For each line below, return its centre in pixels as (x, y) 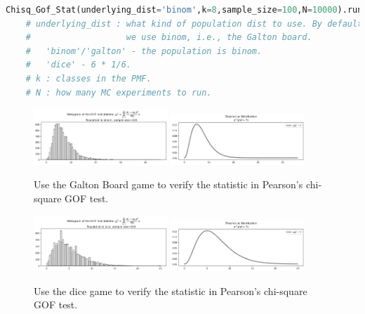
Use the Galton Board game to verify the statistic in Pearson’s (168, 184)
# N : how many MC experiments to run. (119, 92)
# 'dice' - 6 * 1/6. (78, 65)
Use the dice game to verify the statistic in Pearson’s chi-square (171, 290)
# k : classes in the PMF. (88, 78)
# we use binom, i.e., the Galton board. (169, 38)
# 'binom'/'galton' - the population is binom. (144, 51)
